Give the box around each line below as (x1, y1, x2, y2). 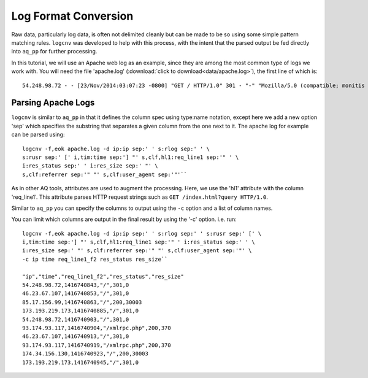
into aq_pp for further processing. (11, 48, 98, 55)
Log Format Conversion (11, 9, 134, 23)
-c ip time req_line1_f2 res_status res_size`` (22, 255, 168, 263)
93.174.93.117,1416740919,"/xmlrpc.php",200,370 (22, 341, 171, 349)
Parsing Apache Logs (11, 98, 95, 108)
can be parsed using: (11, 131, 65, 138)
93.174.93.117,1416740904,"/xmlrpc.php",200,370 (22, 325, 171, 331)
